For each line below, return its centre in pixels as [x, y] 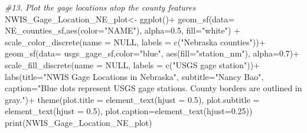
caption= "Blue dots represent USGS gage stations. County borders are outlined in [153, 88]
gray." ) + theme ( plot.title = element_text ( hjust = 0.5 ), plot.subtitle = [132, 99]
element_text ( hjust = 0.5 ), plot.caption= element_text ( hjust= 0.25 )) [129, 111]
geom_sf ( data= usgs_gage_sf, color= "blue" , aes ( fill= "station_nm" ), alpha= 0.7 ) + [152, 53]
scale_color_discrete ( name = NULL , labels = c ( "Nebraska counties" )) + [135, 41]
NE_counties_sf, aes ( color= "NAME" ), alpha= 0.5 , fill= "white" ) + [123, 30]
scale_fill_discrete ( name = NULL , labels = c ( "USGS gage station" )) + [133, 64]
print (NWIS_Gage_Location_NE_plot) [79, 122]
